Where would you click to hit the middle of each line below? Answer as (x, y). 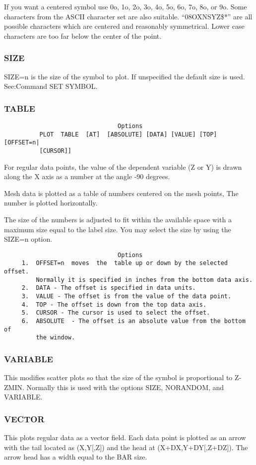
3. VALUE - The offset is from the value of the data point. (127, 297)
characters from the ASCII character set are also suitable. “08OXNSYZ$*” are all (128, 16)
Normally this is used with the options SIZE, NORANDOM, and (125, 387)
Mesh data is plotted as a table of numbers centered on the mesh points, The (121, 193)
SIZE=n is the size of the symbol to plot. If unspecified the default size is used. (125, 76)
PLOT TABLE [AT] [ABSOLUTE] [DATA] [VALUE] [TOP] (128, 134)
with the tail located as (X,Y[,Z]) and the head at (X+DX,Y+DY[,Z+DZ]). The (126, 447)
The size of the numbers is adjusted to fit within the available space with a (118, 219)
